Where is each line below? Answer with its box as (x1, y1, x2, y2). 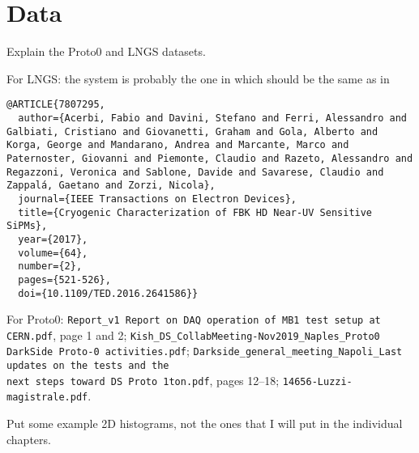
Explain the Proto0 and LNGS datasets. (6, 43, 206, 60)
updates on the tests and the (6, 360, 169, 372)
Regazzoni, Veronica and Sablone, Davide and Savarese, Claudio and (6, 166, 384, 178)
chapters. (6, 430, 51, 447)
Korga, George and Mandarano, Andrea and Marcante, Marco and (6, 139, 349, 151)
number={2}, (18, 260, 83, 273)
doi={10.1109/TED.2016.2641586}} (18, 287, 199, 299)
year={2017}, (18, 233, 88, 245)
